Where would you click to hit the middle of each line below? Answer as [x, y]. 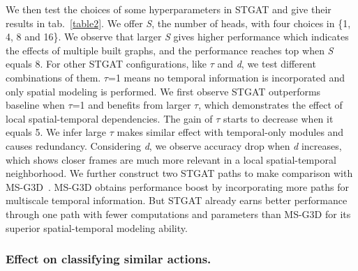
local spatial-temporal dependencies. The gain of [109, 118]
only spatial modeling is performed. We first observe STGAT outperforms [163, 91]
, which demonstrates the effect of [270, 105]
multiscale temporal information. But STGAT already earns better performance [177, 200]
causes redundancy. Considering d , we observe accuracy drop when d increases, [174, 145]
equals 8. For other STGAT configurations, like [106, 64]
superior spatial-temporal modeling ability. [97, 227]
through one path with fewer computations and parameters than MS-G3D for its [178, 214]
